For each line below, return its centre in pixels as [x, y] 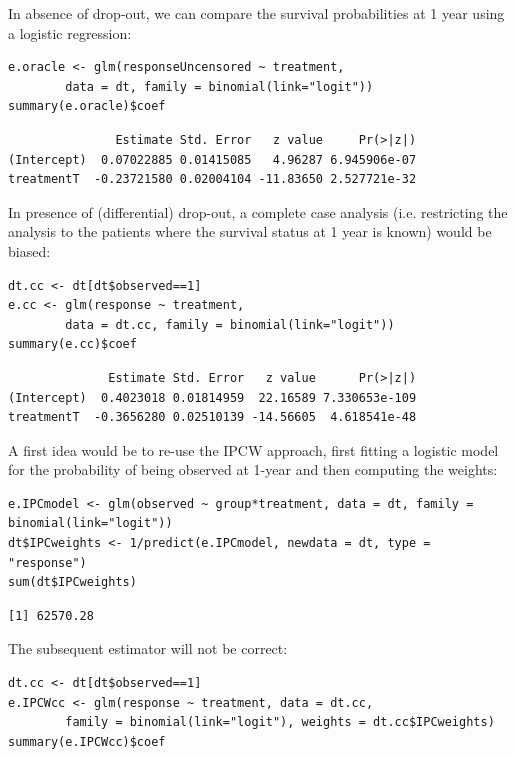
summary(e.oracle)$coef [87, 106]
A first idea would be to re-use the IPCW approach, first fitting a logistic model [253, 449]
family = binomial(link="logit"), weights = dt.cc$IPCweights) [280, 722]
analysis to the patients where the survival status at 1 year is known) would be [250, 231]
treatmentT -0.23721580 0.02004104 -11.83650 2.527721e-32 [212, 179]
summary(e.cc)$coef [72, 344]
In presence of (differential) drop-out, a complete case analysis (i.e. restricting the [258, 211]
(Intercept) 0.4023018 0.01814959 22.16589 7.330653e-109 [212, 397]
